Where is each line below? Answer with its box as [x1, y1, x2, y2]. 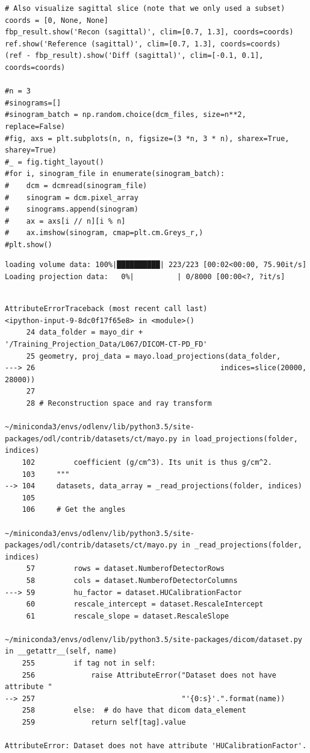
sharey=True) [5, 146, 57, 155]
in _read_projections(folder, [181, 541, 302, 550]
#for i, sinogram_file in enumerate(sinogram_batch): [5, 169, 225, 178]
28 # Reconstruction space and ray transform [26, 399, 212, 408]
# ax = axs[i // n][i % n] [5, 216, 126, 225]
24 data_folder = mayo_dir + [26, 328, 143, 337]
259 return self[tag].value [22, 718, 186, 727]
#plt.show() [5, 240, 52, 249]
